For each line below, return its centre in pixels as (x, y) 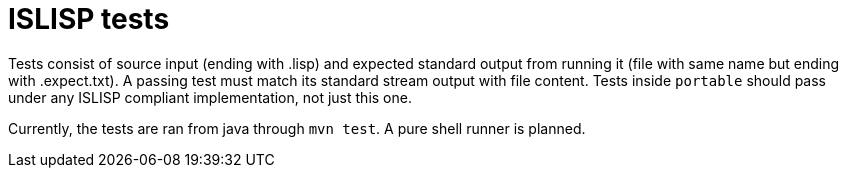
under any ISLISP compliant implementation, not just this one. (210, 97)
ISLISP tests (89, 19)
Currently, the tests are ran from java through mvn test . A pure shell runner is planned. (297, 128)
